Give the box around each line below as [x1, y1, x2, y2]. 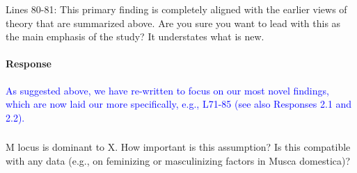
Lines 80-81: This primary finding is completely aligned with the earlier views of [6, 1, 347, 16]
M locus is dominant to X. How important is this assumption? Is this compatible [6, 140, 351, 154]
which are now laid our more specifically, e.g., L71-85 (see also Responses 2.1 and [6, 97, 352, 111]
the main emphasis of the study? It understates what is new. [6, 29, 264, 44]
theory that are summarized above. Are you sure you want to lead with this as [6, 15, 341, 30]
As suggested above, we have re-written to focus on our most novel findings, [6, 83, 329, 97]
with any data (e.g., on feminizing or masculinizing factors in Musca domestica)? [6, 153, 351, 167]
